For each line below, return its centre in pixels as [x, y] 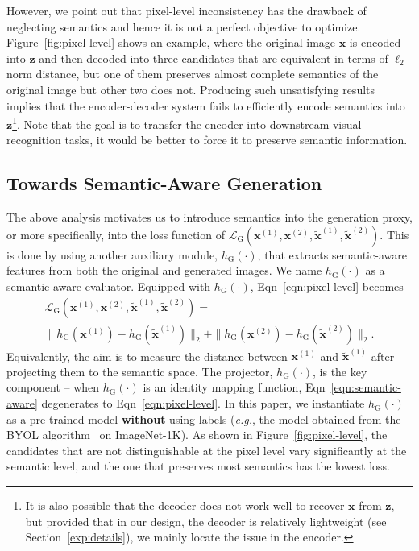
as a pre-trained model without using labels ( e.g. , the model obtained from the [204, 418]
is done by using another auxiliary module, [112, 254]
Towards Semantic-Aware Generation [164, 183]
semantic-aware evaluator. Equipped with [109, 286]
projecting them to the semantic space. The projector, [140, 371]
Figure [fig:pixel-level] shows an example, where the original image [171, 42]
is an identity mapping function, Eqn [234, 387]
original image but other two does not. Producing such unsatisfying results [191, 89]
